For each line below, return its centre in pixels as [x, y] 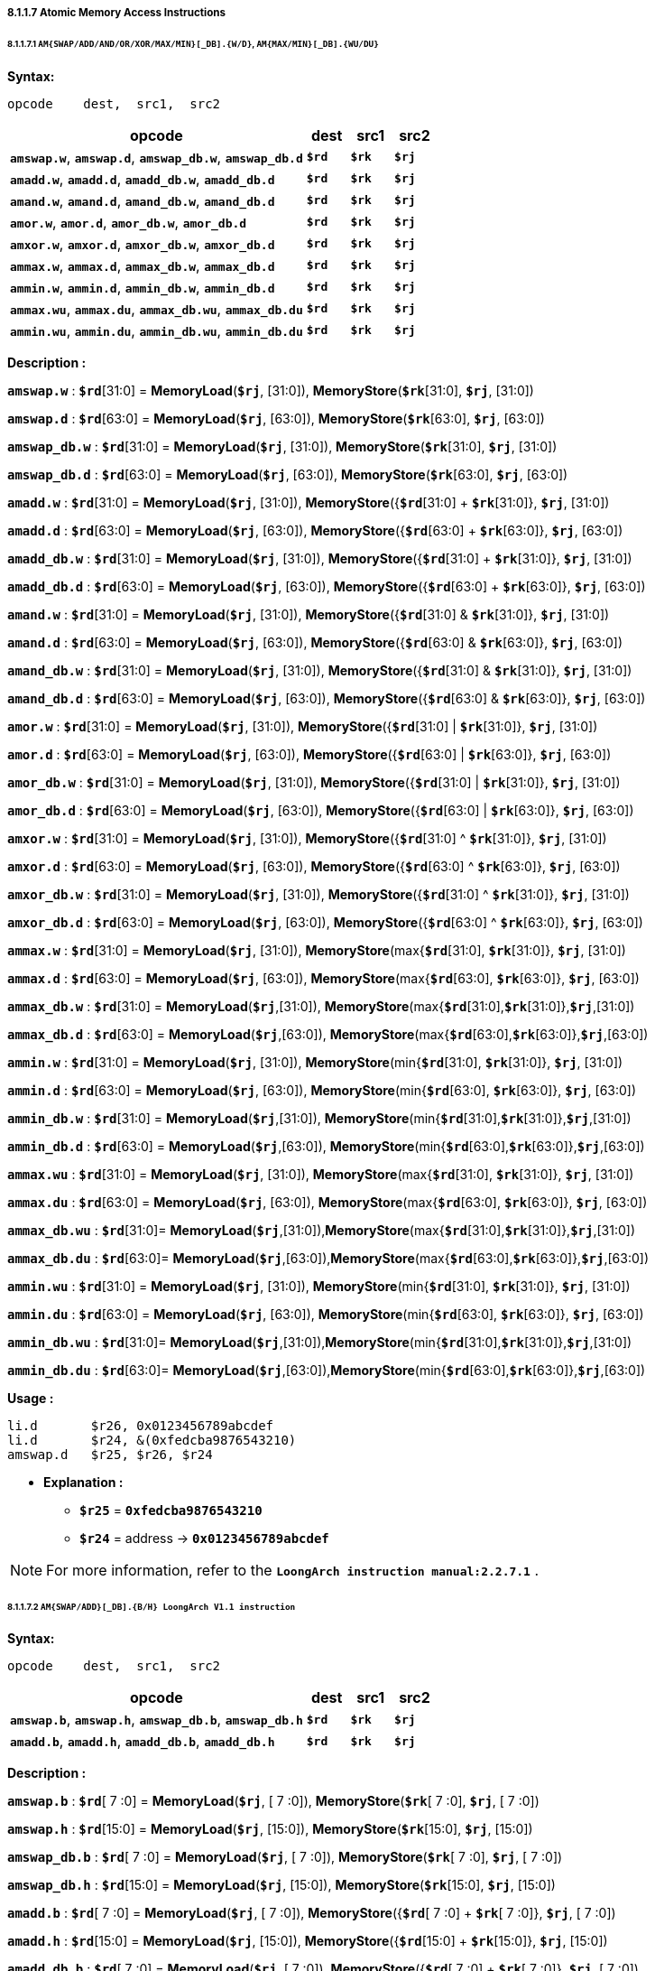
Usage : [31, 1398]
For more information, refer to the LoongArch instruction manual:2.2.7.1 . [293, 1570]
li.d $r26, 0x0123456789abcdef [141, 1425]
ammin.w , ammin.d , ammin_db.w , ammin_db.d [143, 287]
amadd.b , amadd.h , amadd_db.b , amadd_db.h [143, 1741]
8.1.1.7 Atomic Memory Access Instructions [117, 13]
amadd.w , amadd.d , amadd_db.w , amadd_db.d [143, 178]
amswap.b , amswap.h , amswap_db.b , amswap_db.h [157, 1720]
